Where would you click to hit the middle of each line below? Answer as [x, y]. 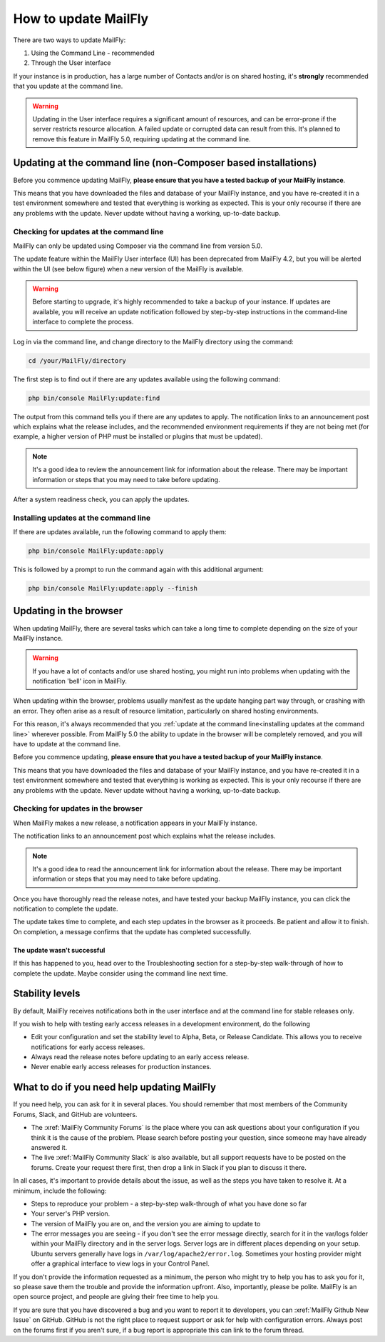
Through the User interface [71, 63]
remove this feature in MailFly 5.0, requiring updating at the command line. [142, 139]
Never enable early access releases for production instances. [121, 1067]
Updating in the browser [68, 611]
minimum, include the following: [60, 1191]
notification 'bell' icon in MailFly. [80, 681]
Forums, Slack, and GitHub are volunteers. [75, 1114]
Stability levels [47, 994]
